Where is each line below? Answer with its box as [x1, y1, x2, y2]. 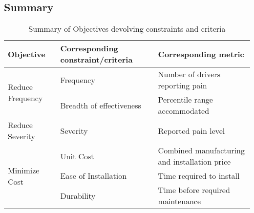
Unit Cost [60, 150, 94, 162]
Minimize [8, 164, 40, 176]
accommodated [158, 105, 210, 117]
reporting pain [158, 80, 207, 91]
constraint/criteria [60, 54, 133, 65]
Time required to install [158, 170, 240, 182]
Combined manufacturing [158, 145, 245, 156]
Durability [60, 190, 96, 201]
